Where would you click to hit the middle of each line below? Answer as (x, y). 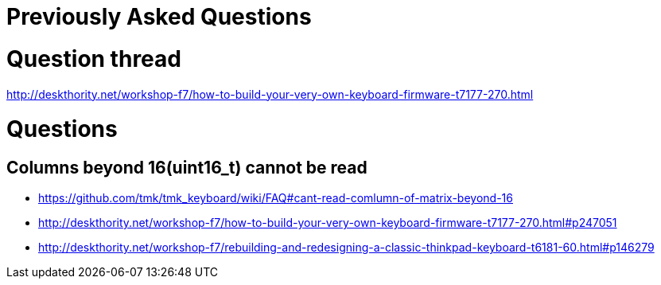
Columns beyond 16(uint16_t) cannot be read (187, 168)
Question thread (94, 59)
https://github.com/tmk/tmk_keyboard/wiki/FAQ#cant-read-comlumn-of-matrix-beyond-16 (276, 198)
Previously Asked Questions (159, 17)
